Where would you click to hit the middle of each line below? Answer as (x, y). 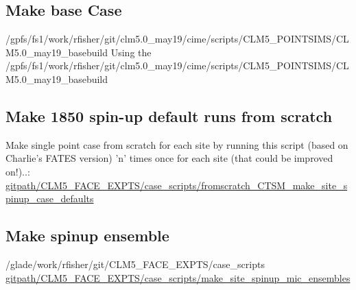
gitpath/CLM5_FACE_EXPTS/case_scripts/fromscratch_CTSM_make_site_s (177, 185)
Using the (131, 52)
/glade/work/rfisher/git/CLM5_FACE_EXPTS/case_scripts (135, 264)
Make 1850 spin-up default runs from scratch (169, 116)
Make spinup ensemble (87, 235)
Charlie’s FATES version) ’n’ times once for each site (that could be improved (169, 158)
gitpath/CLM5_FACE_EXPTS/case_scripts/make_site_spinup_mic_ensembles (178, 277)
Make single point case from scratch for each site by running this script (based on (177, 144)
